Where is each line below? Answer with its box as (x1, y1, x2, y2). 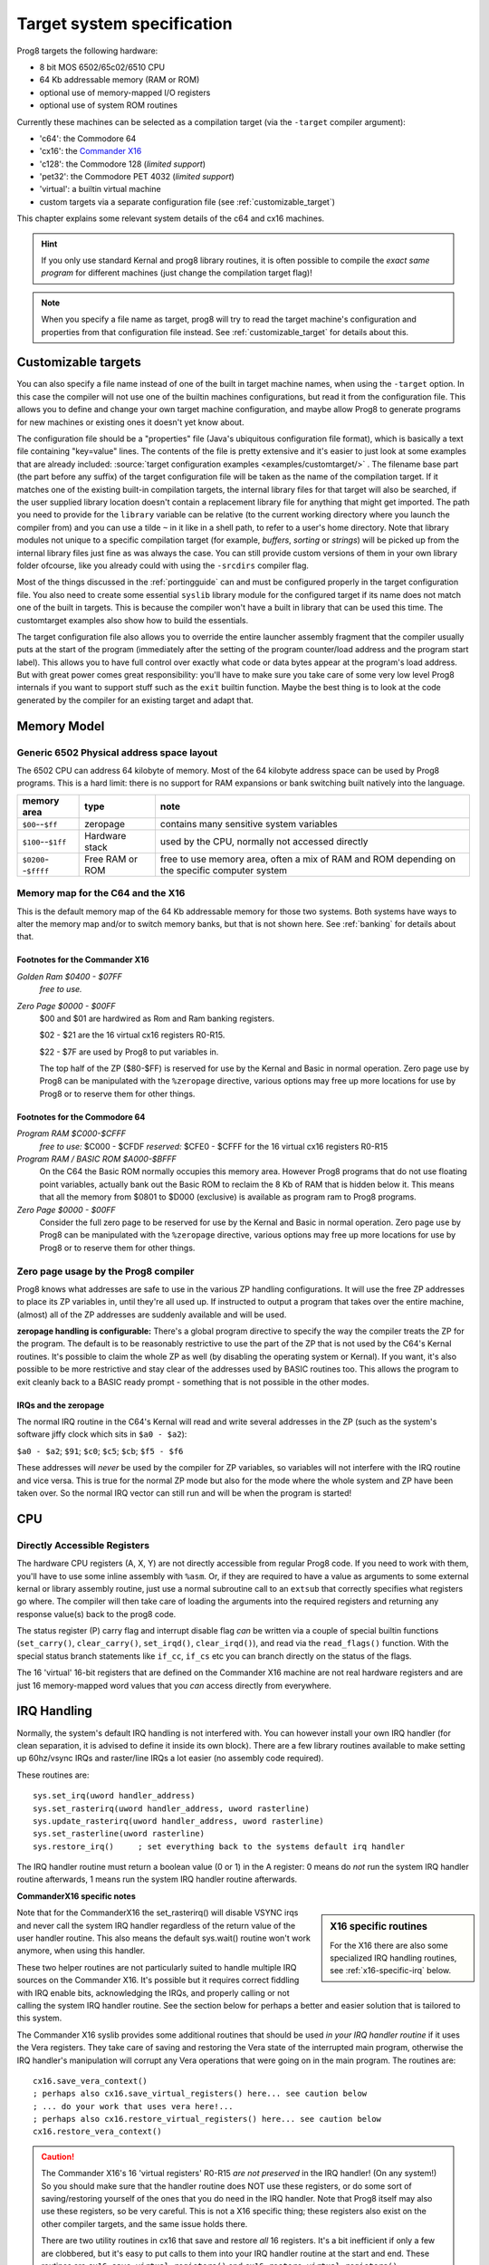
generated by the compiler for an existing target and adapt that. (16, 694, 254, 706)
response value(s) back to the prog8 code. (16, 1608, 177, 1619)
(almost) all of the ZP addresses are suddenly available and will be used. (16, 1309, 287, 1320)
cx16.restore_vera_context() (33, 2126, 162, 2137)
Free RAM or (84, 853, 138, 865)
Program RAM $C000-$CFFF (16, 1128, 127, 1139)
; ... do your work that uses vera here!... (33, 2101, 235, 2111)
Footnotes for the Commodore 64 (16, 1111, 146, 1123)
